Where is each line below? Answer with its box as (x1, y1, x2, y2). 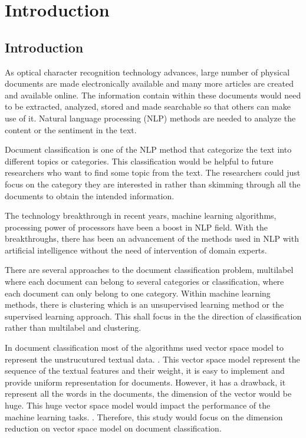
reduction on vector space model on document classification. (5, 422, 222, 434)
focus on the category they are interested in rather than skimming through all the (5, 177, 301, 190)
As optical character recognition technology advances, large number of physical (5, 65, 290, 78)
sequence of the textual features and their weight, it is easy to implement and (5, 364, 285, 377)
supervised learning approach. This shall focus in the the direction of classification (5, 309, 302, 322)
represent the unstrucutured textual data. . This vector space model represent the (5, 353, 300, 365)
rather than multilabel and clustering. (5, 321, 142, 334)
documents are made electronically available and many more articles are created (5, 77, 294, 90)
